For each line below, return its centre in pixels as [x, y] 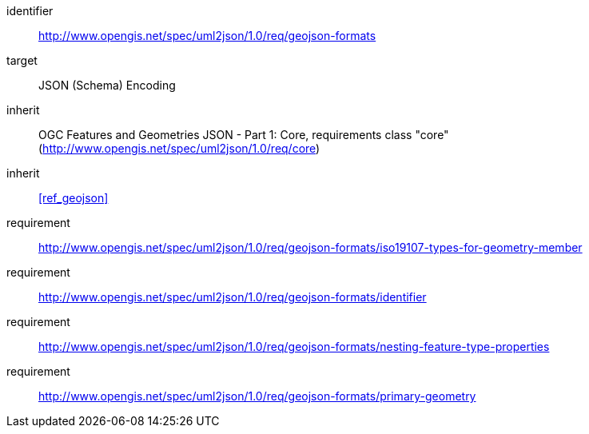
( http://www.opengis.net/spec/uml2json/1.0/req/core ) [179, 148]
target [22, 60]
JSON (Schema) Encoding [107, 85]
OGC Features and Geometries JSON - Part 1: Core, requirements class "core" [244, 135]
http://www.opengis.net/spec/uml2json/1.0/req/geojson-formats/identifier [233, 297]
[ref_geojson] [74, 198]
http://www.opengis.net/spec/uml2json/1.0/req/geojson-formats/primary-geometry [257, 396]
